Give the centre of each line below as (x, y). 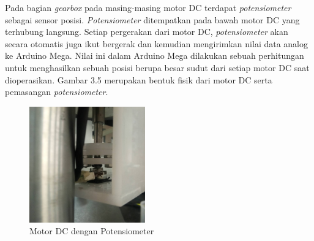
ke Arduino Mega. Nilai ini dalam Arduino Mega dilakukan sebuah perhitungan (155, 55)
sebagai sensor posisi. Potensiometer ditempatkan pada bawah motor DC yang (152, 19)
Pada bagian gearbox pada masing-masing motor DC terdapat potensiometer (148, 7)
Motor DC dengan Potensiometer (92, 231)
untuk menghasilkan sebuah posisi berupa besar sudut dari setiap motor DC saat (157, 67)
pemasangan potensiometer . (57, 92)
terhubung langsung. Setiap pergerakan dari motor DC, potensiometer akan (147, 32)
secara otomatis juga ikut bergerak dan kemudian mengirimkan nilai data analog (157, 43)
